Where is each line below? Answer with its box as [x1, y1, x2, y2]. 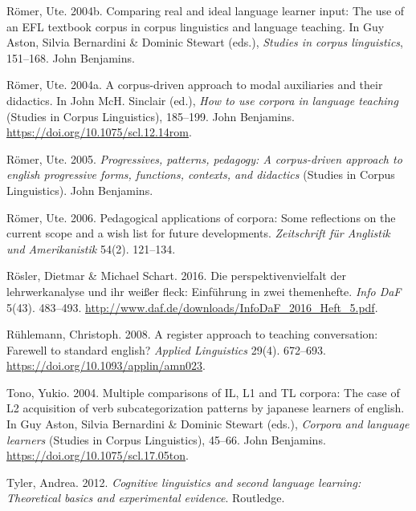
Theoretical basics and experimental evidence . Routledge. [6, 489, 285, 506]
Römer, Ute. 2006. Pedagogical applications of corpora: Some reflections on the [6, 209, 396, 225]
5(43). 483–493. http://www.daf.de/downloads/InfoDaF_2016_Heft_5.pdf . [6, 298, 378, 315]
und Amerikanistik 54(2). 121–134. [6, 240, 176, 257]
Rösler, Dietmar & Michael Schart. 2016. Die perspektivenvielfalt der [6, 267, 346, 284]
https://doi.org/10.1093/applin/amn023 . [6, 357, 206, 374]
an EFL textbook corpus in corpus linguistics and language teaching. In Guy [6, 18, 385, 34]
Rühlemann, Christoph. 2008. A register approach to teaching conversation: [6, 326, 378, 343]
